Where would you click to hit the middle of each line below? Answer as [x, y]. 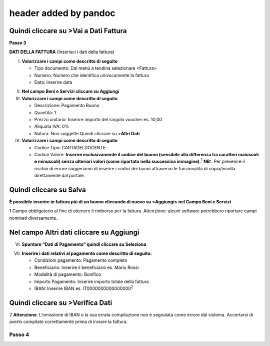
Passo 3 [18, 43]
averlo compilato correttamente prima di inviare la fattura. [68, 322]
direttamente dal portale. [59, 176]
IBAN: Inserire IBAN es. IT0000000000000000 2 [84, 288]
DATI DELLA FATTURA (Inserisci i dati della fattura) [62, 52]
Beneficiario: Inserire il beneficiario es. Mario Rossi [86, 267]
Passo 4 [19, 334]
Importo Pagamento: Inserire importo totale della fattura [91, 281]
